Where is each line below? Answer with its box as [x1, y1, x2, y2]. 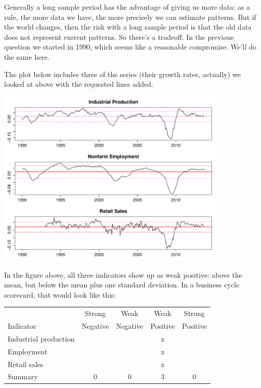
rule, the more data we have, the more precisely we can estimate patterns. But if [4, 11, 256, 22]
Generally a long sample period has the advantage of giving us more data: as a [4, 2, 250, 12]
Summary [8, 371, 38, 382]
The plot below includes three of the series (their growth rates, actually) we [4, 68, 241, 79]
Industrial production [8, 333, 75, 344]
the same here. [4, 51, 50, 62]
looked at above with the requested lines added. [4, 79, 153, 89]
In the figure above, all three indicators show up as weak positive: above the [4, 269, 242, 280]
